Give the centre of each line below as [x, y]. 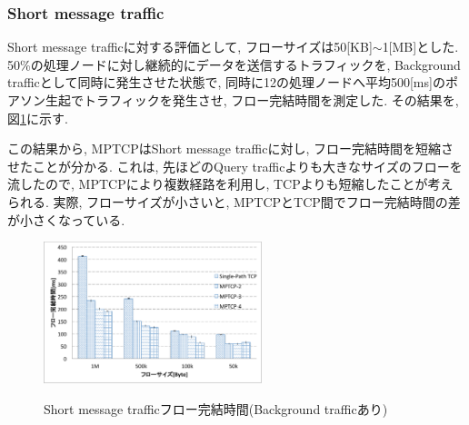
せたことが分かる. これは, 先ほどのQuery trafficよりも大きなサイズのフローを [235, 166]
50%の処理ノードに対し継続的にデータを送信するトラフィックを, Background [234, 64]
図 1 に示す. [38, 118]
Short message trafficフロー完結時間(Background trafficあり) [216, 409]
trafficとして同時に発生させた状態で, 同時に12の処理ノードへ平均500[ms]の [226, 82]
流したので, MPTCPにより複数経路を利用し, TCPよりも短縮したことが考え [230, 184]
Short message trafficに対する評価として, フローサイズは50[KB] [190, 47]
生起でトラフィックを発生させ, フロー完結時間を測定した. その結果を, [252, 100]
